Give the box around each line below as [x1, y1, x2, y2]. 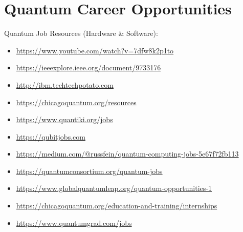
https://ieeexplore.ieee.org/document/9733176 [16, 62, 161, 73]
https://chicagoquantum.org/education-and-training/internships [16, 200, 217, 211]
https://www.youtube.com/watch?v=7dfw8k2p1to [16, 45, 174, 55]
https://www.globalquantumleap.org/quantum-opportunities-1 [16, 183, 212, 194]
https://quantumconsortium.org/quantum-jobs [16, 165, 163, 176]
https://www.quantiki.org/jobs [16, 114, 113, 125]
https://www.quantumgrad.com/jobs [16, 217, 132, 228]
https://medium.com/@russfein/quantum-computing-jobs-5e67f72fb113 [16, 148, 239, 159]
